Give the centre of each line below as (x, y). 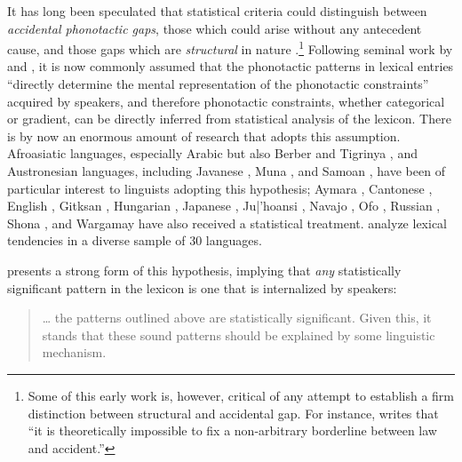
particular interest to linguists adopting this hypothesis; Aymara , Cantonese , (220, 188)
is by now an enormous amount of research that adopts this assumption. (204, 135)
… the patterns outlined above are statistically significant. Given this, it (237, 318)
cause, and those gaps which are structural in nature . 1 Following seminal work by (230, 48)
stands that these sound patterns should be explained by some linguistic (239, 335)
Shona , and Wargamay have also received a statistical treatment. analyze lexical (227, 223)
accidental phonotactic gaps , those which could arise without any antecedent (215, 28)
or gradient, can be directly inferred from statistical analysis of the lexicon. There (229, 119)
